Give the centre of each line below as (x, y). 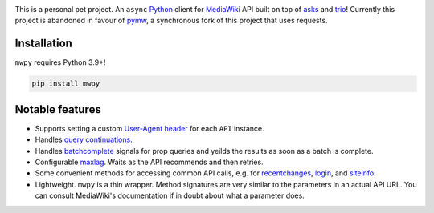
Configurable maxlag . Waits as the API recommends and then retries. (149, 162)
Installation (43, 44)
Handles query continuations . (84, 139)
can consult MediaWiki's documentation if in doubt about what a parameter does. (170, 195)
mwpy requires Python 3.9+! (60, 62)
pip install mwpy (66, 84)
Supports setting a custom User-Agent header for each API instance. (149, 128)
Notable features (58, 109)
